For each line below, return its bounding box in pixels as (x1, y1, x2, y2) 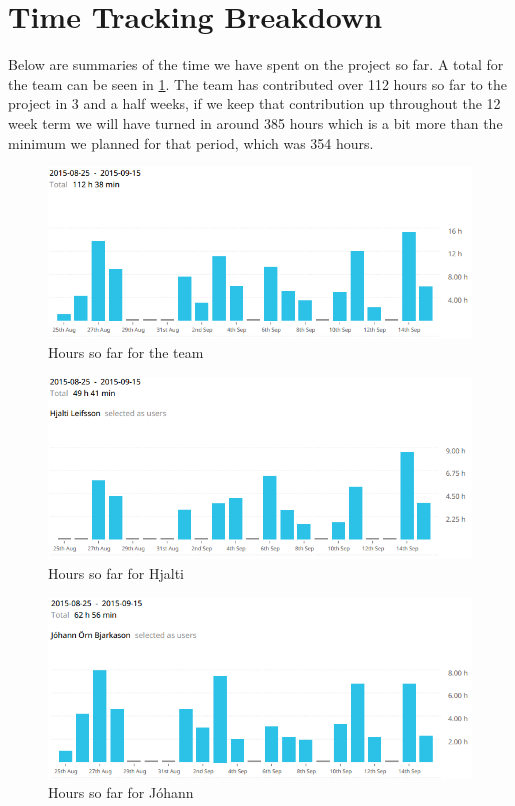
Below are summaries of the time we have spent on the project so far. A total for (8, 54, 504, 75)
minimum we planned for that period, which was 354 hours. (8, 132, 374, 153)
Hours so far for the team (48, 342, 204, 363)
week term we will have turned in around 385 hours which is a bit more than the (8, 112, 503, 133)
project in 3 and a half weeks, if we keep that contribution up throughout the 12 (8, 93, 501, 114)
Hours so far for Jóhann (48, 782, 194, 803)
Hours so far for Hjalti (48, 563, 185, 584)
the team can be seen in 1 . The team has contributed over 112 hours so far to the (8, 73, 507, 94)
